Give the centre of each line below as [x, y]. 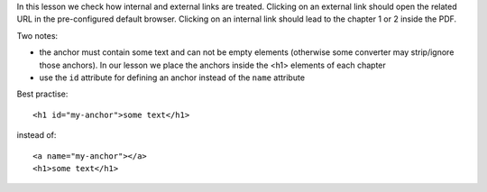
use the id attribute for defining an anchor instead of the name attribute [172, 78]
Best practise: [42, 94]
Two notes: [37, 35]
